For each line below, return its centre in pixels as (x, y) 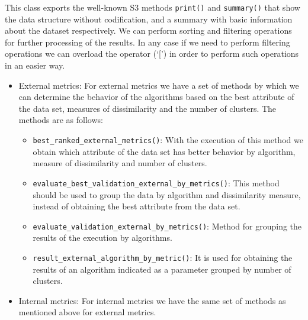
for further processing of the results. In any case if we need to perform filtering (147, 42)
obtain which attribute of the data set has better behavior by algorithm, (164, 151)
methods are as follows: (61, 120)
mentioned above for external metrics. (87, 312)
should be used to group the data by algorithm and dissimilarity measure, (167, 194)
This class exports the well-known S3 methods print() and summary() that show (153, 7)
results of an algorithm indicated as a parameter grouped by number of (162, 269)
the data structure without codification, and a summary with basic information (149, 19)
